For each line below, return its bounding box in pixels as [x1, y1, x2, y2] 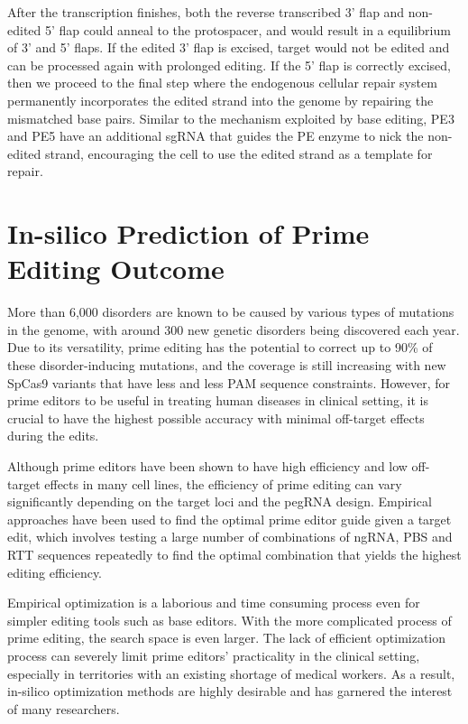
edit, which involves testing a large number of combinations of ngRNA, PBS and [7, 527, 453, 546]
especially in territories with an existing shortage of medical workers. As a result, [7, 664, 455, 682]
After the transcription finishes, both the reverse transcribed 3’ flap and [7, 3, 405, 21]
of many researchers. [7, 699, 120, 718]
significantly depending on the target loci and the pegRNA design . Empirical [7, 492, 432, 511]
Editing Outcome [7, 250, 225, 287]
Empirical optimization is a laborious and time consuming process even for [7, 593, 420, 612]
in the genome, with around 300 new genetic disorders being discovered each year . [7, 320, 460, 339]
